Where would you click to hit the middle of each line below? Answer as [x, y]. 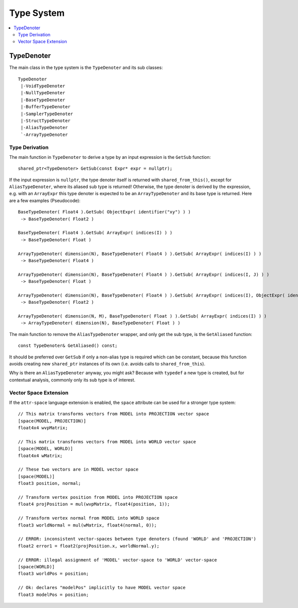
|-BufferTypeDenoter [45, 107]
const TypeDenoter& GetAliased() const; [68, 346]
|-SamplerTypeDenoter [47, 114]
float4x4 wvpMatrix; [43, 428]
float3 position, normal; [50, 483]
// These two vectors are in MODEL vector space [78, 470]
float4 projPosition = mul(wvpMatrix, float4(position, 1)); [94, 504]
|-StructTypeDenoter [45, 121]
